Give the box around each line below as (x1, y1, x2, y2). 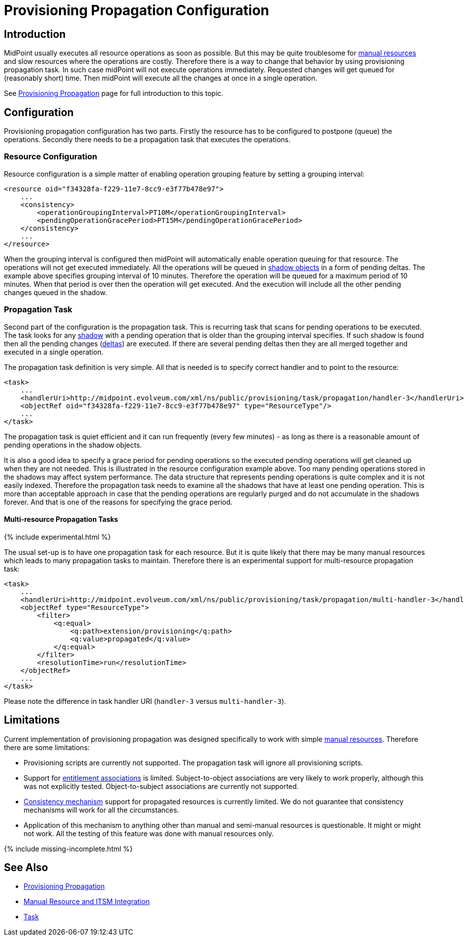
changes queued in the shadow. (4, 288, 107, 297)
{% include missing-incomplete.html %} (4, 844, 133, 853)
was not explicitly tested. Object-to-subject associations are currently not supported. (24, 782, 299, 790)
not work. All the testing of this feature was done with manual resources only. (24, 829, 274, 838)
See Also (4, 861, 48, 874)
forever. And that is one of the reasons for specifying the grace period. (4, 497, 232, 506)
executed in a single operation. (4, 347, 104, 356)
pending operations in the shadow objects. (4, 440, 142, 449)
